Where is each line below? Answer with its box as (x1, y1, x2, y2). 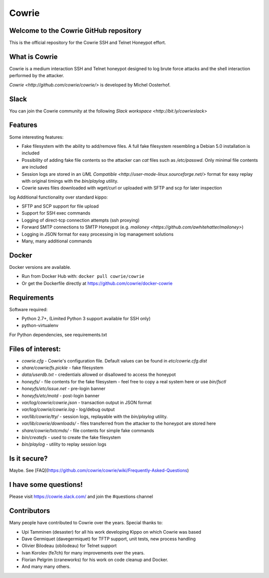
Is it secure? (9, 455, 48, 463)
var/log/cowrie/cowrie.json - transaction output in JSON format (21, 400, 152, 406)
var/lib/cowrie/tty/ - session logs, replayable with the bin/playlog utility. (21, 413, 168, 419)
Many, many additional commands (21, 238, 92, 244)
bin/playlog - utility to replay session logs (21, 441, 107, 448)
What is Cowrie (9, 52, 58, 61)
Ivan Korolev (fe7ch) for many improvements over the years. (21, 550, 145, 556)
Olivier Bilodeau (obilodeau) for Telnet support (21, 543, 117, 549)
